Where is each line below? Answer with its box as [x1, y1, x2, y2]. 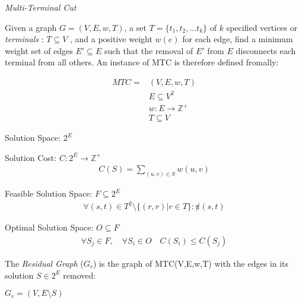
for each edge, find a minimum [182, 33, 293, 45]
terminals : [5, 33, 44, 45]
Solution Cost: [5, 151, 57, 163]
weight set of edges [5, 44, 73, 56]
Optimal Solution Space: [5, 221, 94, 233]
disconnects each [236, 44, 296, 56]
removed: [63, 269, 96, 281]
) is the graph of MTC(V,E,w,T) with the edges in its [93, 257, 289, 269]
